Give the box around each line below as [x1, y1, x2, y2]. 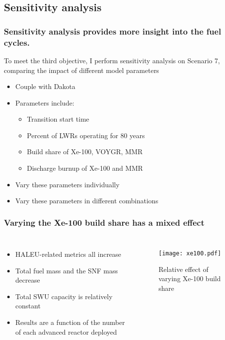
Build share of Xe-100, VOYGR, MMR [27, 146, 143, 157]
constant [15, 301, 41, 311]
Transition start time [27, 114, 89, 124]
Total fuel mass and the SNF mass [15, 265, 118, 275]
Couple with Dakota [15, 81, 76, 91]
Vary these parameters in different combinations [15, 196, 159, 206]
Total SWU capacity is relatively [15, 291, 112, 301]
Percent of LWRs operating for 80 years [27, 130, 145, 140]
